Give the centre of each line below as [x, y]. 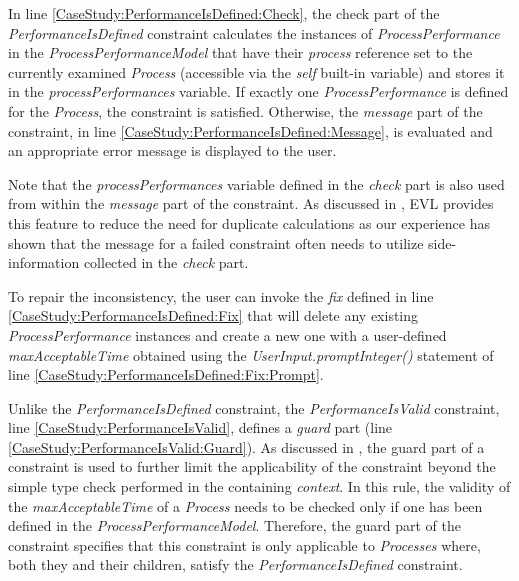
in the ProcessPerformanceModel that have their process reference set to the [240, 52]
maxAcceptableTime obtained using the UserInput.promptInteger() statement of [251, 354]
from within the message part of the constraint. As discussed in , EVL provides [251, 203]
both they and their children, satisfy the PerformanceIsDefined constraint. [235, 564]
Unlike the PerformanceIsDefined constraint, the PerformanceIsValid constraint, [254, 407]
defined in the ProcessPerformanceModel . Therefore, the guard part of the [234, 525]
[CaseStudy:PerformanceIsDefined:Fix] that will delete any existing [213, 315]
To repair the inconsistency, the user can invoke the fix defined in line [221, 295]
